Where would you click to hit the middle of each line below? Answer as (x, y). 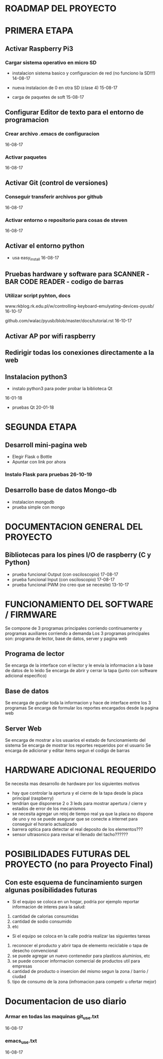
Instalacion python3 (36, 377)
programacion (27, 120)
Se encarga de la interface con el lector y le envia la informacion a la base (79, 665)
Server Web (23, 728)
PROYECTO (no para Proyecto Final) (79, 865)
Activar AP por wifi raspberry (50, 336)
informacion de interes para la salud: (49, 907)
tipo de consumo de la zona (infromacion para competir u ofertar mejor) (84, 982)
